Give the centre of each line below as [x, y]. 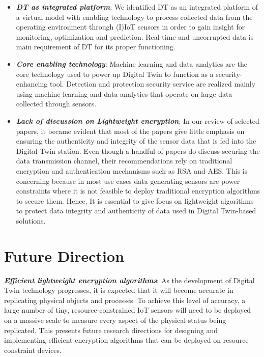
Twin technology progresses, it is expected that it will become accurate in [119, 290]
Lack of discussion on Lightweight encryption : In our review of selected [138, 120]
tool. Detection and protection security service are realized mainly [153, 84]
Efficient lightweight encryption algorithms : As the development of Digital [129, 280]
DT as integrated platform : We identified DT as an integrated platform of [137, 7]
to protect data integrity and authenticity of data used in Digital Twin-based [136, 211]
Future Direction [64, 255]
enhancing [32, 84]
